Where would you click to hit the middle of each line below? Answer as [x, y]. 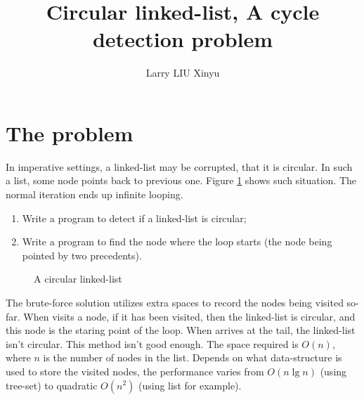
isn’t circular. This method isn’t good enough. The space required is [152, 343]
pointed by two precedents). [82, 255]
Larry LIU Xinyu [183, 73]
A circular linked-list [78, 279]
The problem [70, 133]
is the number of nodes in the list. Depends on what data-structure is [193, 357]
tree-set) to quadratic [52, 385]
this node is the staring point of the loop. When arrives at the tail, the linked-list [181, 330]
